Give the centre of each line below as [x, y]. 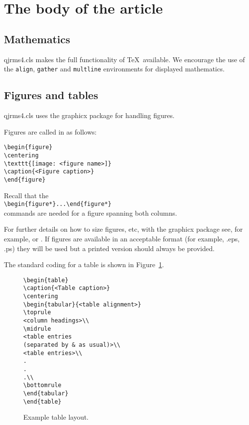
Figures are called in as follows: [50, 131]
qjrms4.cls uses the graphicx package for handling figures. [89, 115]
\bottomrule [42, 385]
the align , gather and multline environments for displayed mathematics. [114, 69]
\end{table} [42, 401]
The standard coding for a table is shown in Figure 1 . [84, 264]
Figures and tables [51, 95]
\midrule [37, 329]
